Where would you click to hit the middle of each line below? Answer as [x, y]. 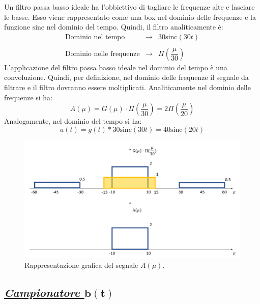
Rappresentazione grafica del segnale [81, 265]
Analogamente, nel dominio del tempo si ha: [73, 121]
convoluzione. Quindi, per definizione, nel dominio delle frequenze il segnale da [126, 77]
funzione [17, 27]
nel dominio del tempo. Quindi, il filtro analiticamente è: [135, 27]
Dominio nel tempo [95, 37]
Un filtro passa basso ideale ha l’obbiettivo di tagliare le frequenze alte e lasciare [129, 7]
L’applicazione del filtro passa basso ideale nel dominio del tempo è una [116, 67]
